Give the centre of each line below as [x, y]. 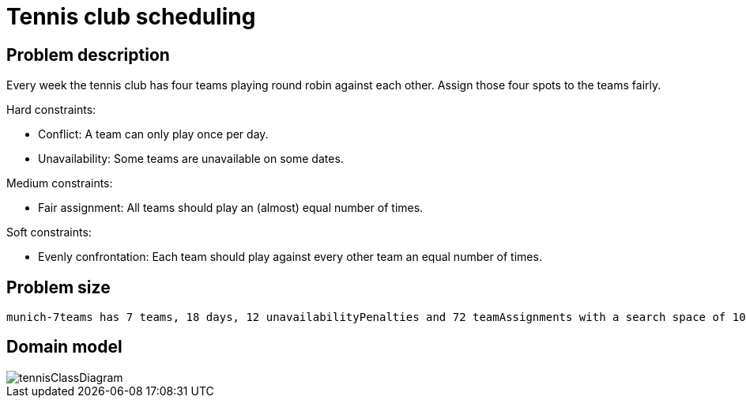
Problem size [58, 287]
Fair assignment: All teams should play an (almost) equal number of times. [231, 208]
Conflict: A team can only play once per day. [153, 134]
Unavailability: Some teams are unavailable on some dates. [191, 159]
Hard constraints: [51, 110]
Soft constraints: [49, 232]
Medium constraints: [60, 183]
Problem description [88, 55]
